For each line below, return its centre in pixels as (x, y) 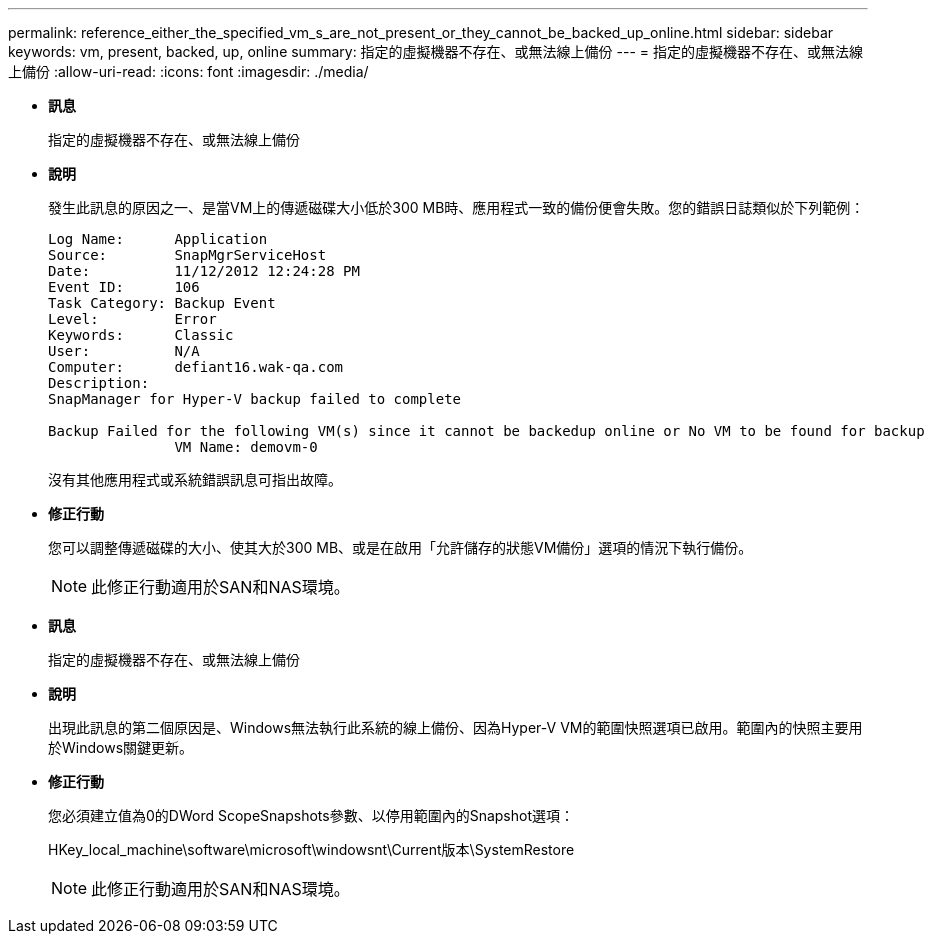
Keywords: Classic (141, 335)
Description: (99, 383)
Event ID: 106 (124, 287)
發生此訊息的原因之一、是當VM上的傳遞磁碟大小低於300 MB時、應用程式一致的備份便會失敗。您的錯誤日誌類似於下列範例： (456, 207)
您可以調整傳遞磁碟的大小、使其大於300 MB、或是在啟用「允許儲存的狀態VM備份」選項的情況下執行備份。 (400, 547)
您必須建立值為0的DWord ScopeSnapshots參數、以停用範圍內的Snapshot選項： (311, 815)
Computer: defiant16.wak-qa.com (196, 367)
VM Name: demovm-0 (246, 447)
